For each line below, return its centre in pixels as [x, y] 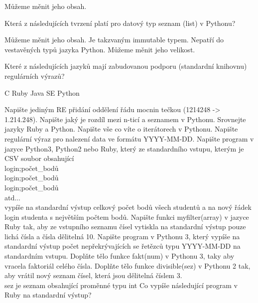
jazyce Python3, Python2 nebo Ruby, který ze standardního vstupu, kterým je [124, 148]
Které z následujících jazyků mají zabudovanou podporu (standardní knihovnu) [126, 66]
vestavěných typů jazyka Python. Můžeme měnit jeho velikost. [100, 49]
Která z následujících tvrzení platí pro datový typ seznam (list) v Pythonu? [120, 23]
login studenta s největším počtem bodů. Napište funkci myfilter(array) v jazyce [127, 217]
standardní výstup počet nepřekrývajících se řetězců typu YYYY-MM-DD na [123, 246]
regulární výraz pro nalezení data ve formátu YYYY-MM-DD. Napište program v [129, 138]
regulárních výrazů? [35, 76]
